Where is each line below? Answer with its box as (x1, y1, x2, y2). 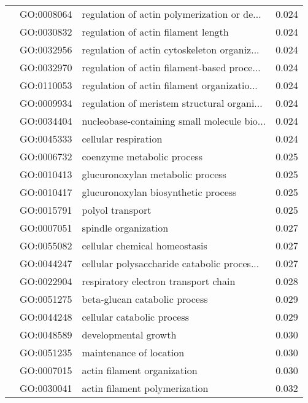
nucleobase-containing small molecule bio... (82, 114, 266, 128)
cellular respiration (82, 131, 163, 146)
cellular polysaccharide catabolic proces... (82, 256, 260, 270)
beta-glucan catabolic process (82, 292, 208, 306)
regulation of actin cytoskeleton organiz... (82, 42, 260, 57)
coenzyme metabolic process (82, 149, 203, 163)
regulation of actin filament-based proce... (82, 60, 261, 74)
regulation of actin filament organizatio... (82, 78, 258, 92)
